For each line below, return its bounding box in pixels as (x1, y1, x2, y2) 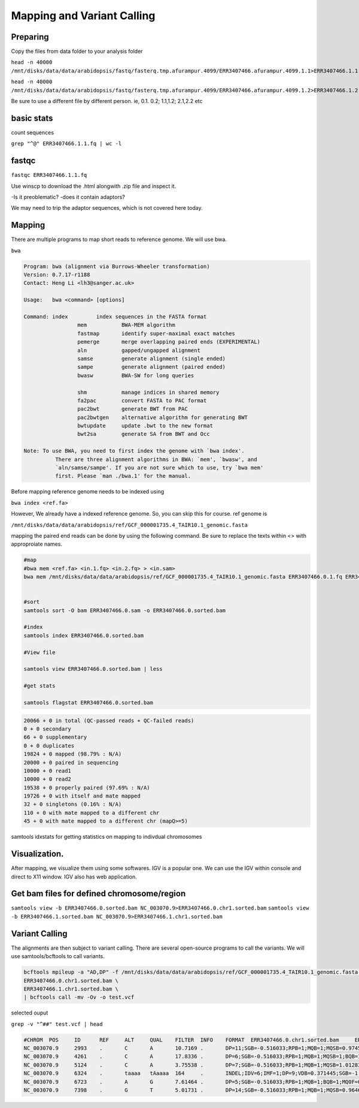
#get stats (23, 682, 56, 690)
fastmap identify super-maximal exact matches (77, 330, 236, 337)
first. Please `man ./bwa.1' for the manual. (54, 472, 191, 480)
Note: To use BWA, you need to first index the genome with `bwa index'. (23, 447, 245, 454)
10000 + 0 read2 (23, 776, 72, 782)
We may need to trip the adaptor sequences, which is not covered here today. (11, 204, 203, 212)
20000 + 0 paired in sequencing (23, 759, 119, 766)
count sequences (11, 129, 54, 136)
